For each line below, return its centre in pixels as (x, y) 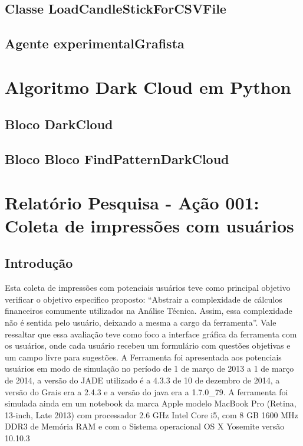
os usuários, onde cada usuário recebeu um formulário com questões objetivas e (148, 345)
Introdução (39, 263)
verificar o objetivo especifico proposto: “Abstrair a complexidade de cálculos (144, 299)
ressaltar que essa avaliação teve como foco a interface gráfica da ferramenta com (151, 334)
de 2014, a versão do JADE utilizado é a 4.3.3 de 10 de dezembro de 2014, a (142, 380)
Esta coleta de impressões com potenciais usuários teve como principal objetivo (148, 288)
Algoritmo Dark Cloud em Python (148, 86)
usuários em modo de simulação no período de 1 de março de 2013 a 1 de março (149, 368)
